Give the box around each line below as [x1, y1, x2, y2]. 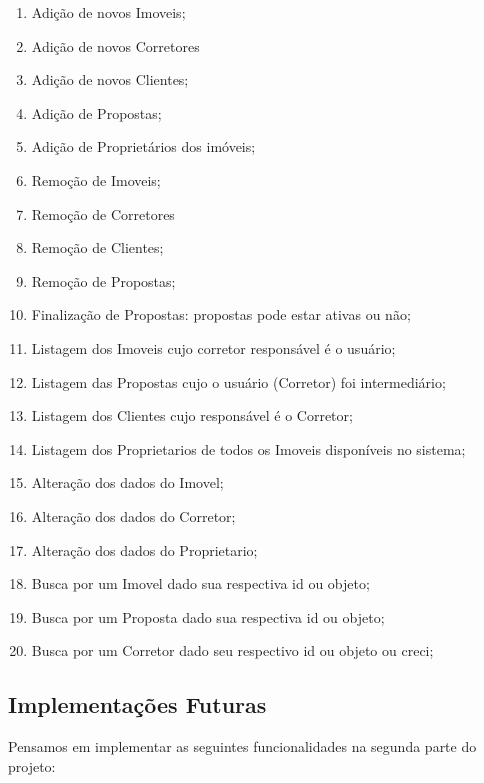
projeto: [8, 755, 56, 776]
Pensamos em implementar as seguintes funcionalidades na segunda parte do [8, 736, 477, 757]
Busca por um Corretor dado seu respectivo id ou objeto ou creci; [31, 640, 434, 661]
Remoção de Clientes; [31, 237, 164, 258]
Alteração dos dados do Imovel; [31, 472, 224, 493]
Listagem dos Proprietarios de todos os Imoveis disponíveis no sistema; [31, 438, 466, 459]
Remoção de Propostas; [31, 270, 176, 291]
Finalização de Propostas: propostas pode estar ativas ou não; [31, 304, 411, 325]
